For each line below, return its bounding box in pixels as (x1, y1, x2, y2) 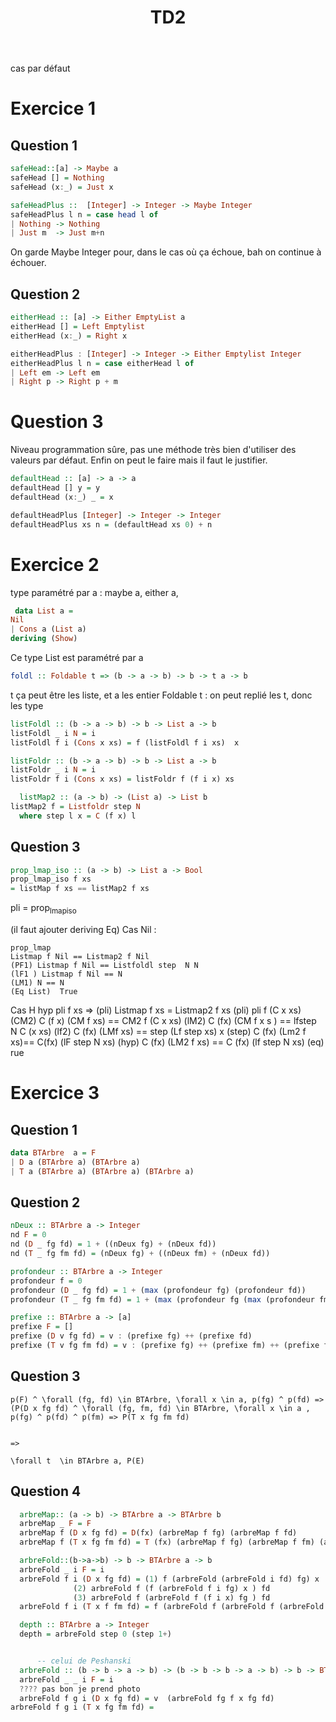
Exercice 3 (10, 1082, 100, 1105)
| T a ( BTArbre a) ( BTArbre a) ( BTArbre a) (10, 1166, 195, 1176)
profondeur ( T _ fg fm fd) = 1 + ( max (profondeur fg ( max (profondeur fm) (10, 1294, 333, 1305)
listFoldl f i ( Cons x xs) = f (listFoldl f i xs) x (10, 737, 240, 748)
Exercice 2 (10, 553, 100, 576)
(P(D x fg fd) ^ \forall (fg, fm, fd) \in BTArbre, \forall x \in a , (10, 1403, 311, 1413)
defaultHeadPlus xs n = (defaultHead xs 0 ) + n (10, 519, 213, 530)
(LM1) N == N (10, 977, 65, 988)
